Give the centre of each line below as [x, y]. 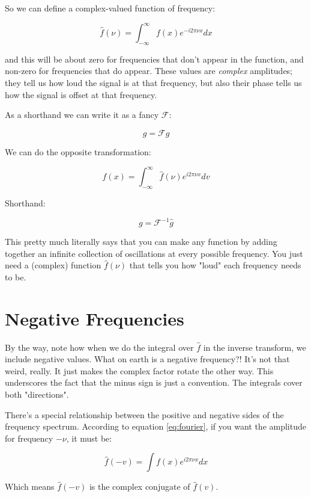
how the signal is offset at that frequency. [81, 94]
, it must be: [89, 438]
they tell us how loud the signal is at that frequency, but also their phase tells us [153, 83]
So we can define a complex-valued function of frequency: [110, 8]
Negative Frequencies [95, 318]
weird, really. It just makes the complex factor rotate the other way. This [139, 370]
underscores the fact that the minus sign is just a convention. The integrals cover [154, 382]
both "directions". [37, 394]
